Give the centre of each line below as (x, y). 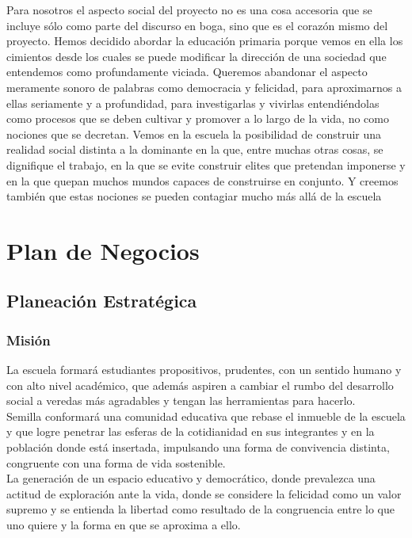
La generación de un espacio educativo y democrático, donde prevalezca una (191, 478)
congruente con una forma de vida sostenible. (116, 462)
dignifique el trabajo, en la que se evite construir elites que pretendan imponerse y (206, 164)
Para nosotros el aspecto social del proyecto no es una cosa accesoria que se (189, 10)
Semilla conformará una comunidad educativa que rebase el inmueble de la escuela (206, 416)
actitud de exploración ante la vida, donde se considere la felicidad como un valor (204, 493)
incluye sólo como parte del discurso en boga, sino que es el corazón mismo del (197, 25)
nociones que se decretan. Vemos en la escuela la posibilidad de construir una (194, 134)
